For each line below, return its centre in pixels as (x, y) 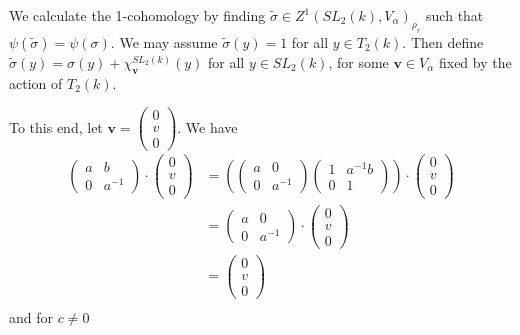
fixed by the (475, 61)
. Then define (443, 41)
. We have (207, 126)
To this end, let (56, 126)
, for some (358, 61)
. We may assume (164, 41)
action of (36, 82)
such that (455, 15)
